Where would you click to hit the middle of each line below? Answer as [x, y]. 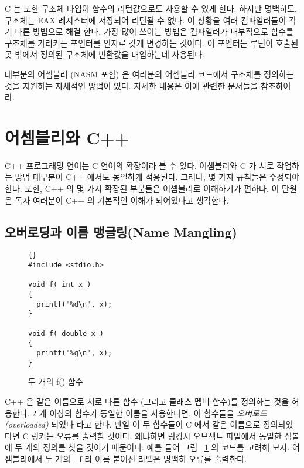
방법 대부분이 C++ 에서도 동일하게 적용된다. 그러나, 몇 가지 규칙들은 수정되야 [157, 177]
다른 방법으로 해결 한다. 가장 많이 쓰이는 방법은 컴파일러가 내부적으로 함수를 [154, 31]
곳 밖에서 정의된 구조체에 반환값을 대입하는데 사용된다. [105, 54]
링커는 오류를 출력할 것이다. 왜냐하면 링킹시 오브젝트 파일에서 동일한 [156, 435]
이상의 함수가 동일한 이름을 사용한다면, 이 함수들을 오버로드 [158, 413]
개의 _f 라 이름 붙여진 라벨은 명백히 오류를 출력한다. [151, 458]
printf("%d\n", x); [74, 304]
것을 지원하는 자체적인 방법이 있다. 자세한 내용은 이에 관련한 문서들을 [131, 85]
